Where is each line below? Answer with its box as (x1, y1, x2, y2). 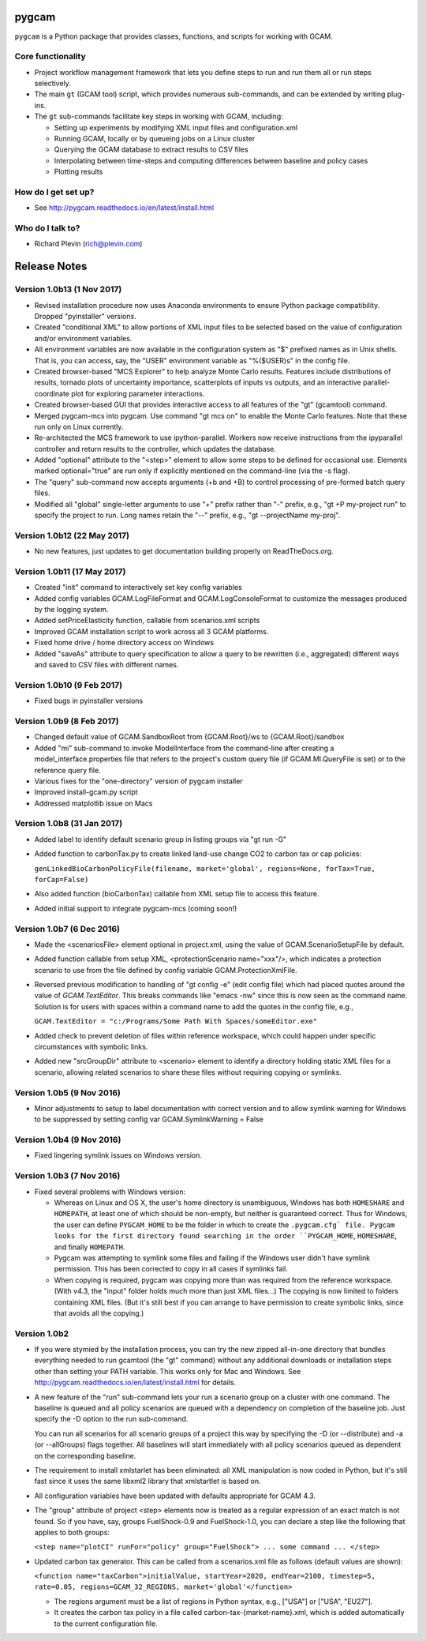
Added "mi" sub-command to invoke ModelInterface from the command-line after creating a (34, 743, 334, 753)
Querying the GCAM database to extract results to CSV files (54, 145, 248, 154)
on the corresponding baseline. (34, 1451, 136, 1460)
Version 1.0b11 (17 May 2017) (14, 565, 126, 576)
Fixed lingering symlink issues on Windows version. (34, 1151, 203, 1160)
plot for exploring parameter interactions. (71, 389, 205, 398)
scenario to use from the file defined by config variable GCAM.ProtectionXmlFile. (34, 965, 297, 974)
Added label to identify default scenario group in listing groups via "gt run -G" (34, 834, 287, 844)
